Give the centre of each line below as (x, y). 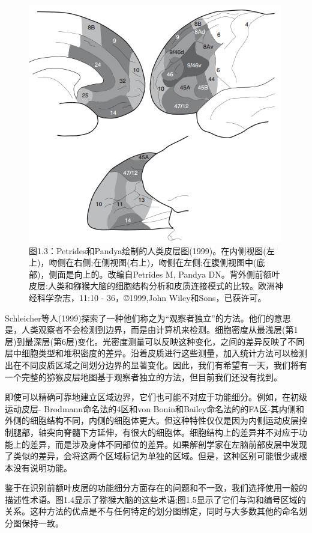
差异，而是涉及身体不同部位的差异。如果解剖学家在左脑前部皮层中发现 (168, 444)
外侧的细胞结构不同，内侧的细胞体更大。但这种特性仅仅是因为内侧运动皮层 (152, 420)
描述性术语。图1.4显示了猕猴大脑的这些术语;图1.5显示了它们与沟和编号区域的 (155, 499)
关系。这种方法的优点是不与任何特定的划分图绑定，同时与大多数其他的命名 (152, 511)
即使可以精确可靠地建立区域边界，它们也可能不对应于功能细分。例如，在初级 (156, 397)
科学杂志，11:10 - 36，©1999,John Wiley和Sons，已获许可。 (151, 297)
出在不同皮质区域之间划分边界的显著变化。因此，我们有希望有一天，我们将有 (156, 364)
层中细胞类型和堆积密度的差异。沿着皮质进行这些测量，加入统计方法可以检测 (156, 353)
